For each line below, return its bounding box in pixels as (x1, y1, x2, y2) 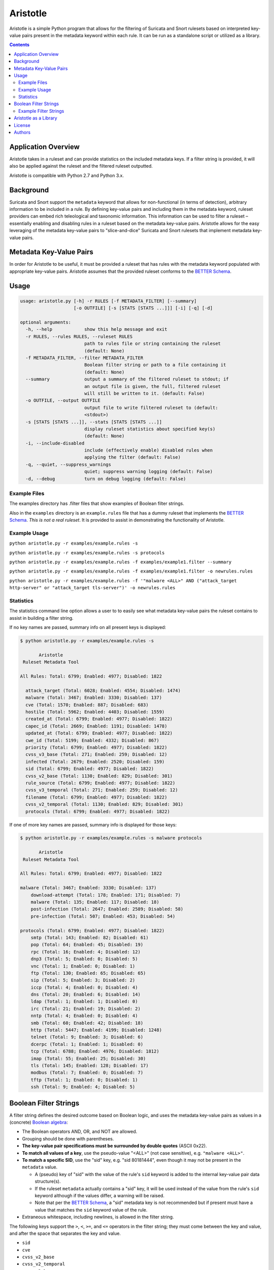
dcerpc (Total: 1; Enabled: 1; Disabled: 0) (30, 1041, 144, 1047)
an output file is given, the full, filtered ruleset (84, 384, 221, 389)
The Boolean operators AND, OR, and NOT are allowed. (22, 1128, 138, 1135)
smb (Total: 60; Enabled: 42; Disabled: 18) (30, 1020, 144, 1026)
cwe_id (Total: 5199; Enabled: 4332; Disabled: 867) (25, 737, 159, 743)
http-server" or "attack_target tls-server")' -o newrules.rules (9, 585, 176, 591)
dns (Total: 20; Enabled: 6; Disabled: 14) (30, 992, 141, 998)
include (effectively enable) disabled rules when (84, 448, 213, 453)
